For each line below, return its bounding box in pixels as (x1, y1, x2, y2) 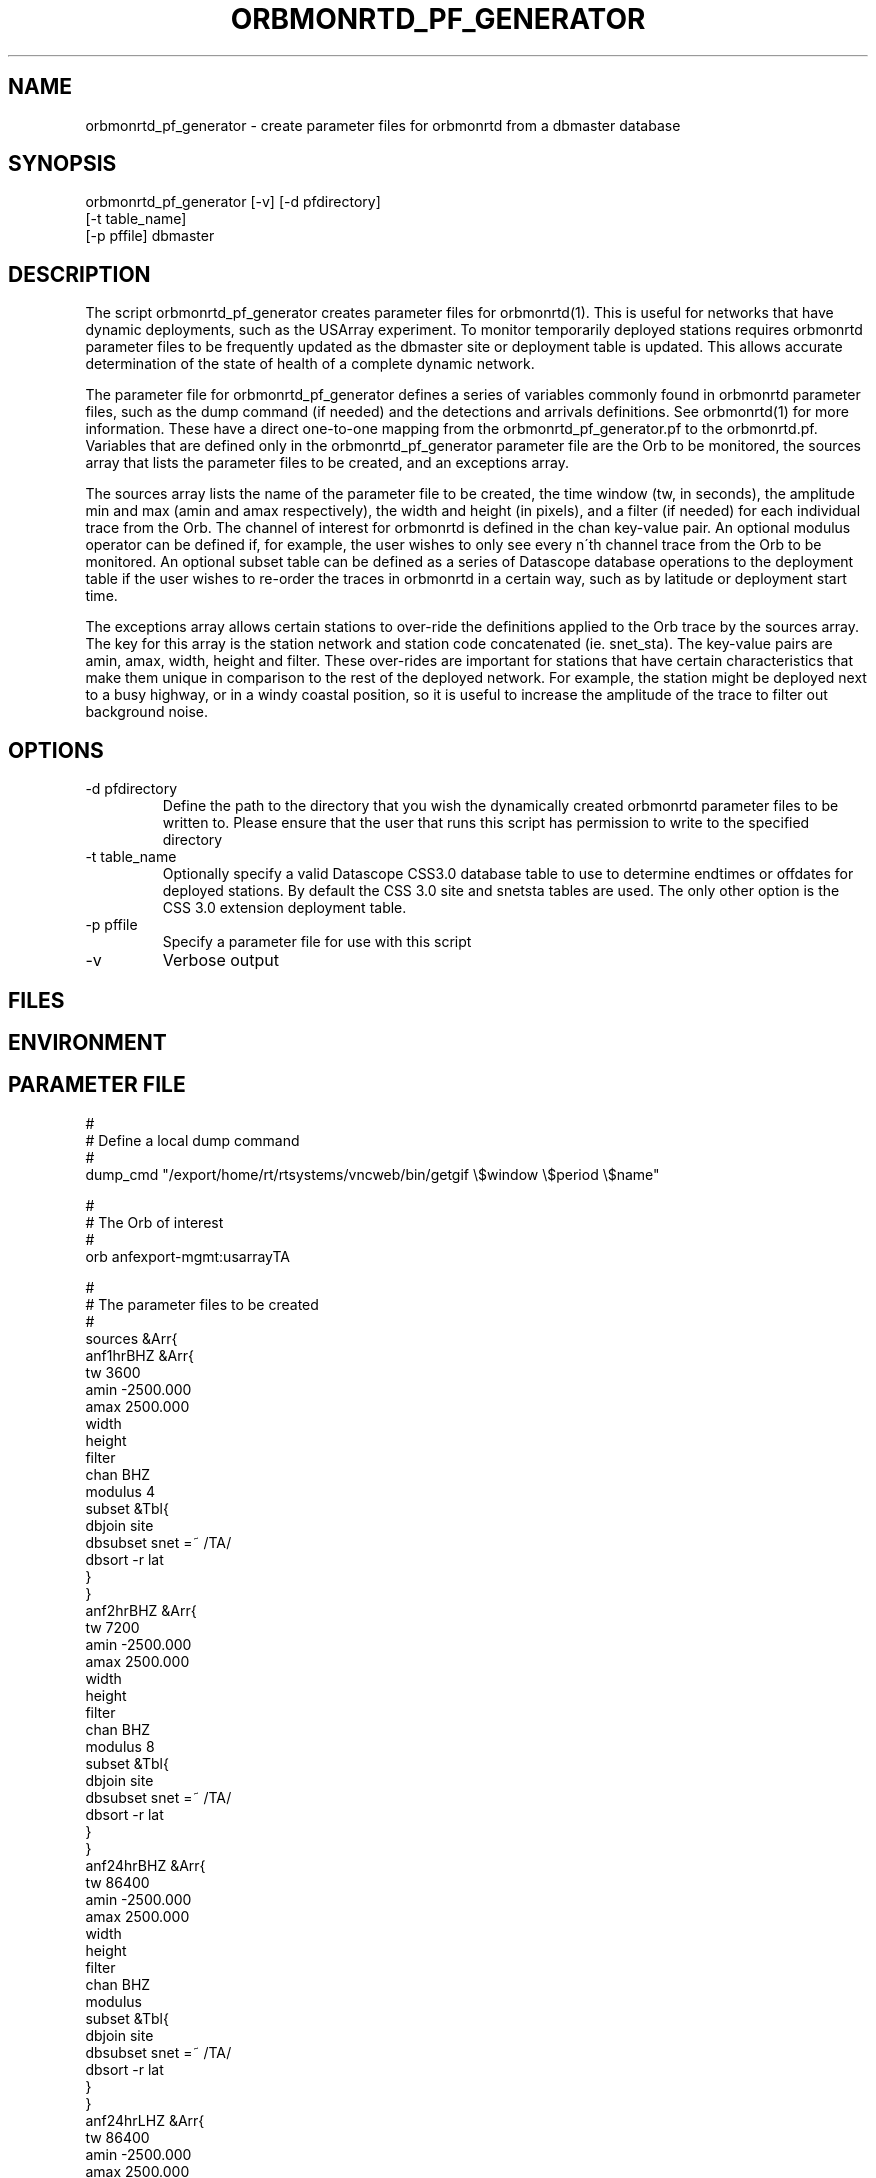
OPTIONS (8, 737, 104, 763)
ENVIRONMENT (8, 1029, 167, 1055)
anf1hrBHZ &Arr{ (85, 1346, 194, 1364)
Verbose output (162, 950, 280, 971)
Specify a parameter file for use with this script (162, 933, 472, 951)
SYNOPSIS (8, 151, 117, 177)
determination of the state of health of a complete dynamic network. (85, 355, 535, 373)
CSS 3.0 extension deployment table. (162, 899, 407, 917)
